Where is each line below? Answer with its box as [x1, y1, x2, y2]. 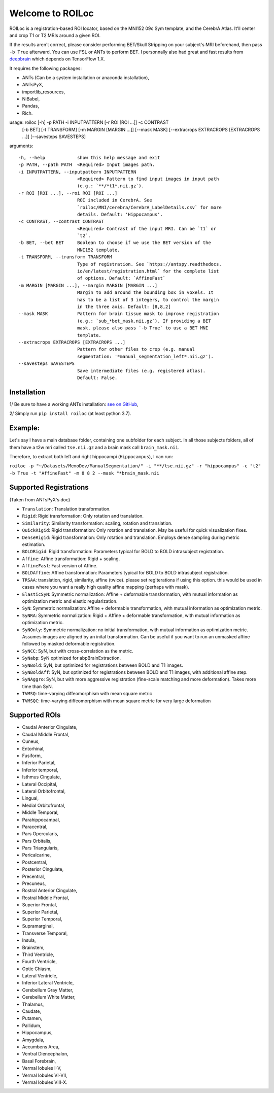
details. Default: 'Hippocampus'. [77, 211, 163, 217]
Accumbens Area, [22, 1044, 60, 1050]
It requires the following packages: [9, 65, 82, 71]
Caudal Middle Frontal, [22, 731, 70, 737]
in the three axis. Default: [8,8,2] [77, 304, 171, 310]
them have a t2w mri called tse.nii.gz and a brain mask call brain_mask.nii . [9, 444, 180, 450]
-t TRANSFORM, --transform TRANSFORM [18, 254, 113, 260]
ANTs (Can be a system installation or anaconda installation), [22, 74, 150, 81]
